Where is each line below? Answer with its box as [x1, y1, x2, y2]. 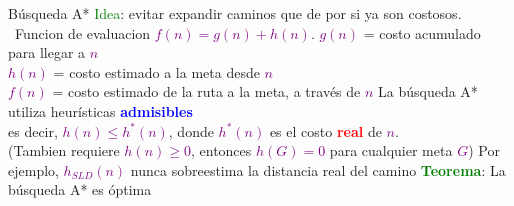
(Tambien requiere [8, 140, 120, 161]
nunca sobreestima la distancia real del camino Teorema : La [130, 159, 506, 180]
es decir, [8, 120, 58, 141]
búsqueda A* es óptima [8, 179, 152, 200]
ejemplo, [8, 159, 59, 180]
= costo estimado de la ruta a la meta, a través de [52, 81, 361, 102]
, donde [168, 120, 214, 141]
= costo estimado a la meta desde [53, 61, 260, 82]
